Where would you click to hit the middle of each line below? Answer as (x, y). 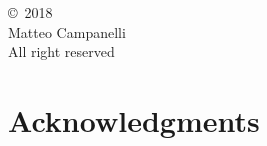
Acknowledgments (134, 119)
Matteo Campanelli (67, 31)
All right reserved (61, 51)
